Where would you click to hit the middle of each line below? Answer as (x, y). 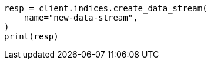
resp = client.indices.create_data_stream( (106, 8)
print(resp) (31, 36)
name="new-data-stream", (81, 18)
